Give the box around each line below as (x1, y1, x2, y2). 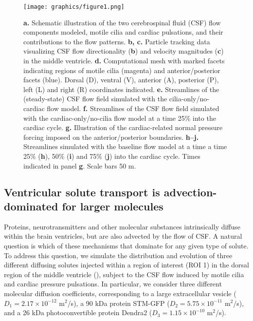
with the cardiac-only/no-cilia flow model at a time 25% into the (23, 113, 216, 123)
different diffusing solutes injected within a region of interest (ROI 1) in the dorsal (4, 260, 249, 270)
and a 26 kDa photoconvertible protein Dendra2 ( (4, 307, 152, 318)
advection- (163, 184, 217, 199)
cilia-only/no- (169, 94, 209, 104)
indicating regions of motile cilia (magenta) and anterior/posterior (23, 65, 220, 75)
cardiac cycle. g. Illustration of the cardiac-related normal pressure (23, 122, 223, 132)
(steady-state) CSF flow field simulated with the (23, 94, 167, 104)
